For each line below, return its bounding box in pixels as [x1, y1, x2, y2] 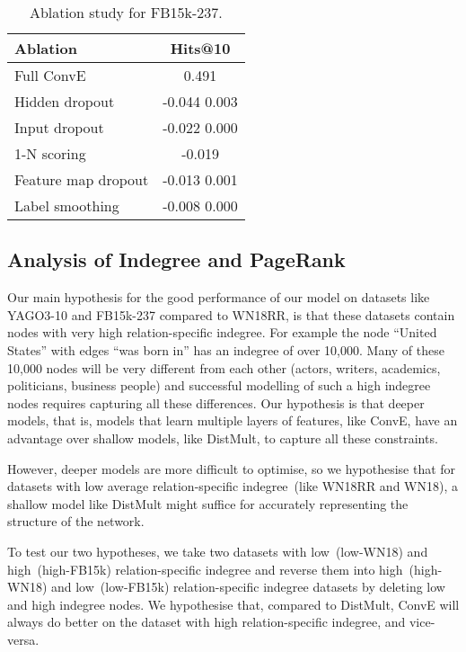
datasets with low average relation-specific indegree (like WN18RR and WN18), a [7, 477, 458, 496]
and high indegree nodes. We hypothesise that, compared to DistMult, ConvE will [7, 594, 460, 613]
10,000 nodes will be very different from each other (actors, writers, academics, [7, 358, 441, 377]
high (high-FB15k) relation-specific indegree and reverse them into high [7, 559, 403, 578]
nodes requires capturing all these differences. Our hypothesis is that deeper [7, 393, 425, 412]
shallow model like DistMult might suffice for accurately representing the [7, 494, 409, 513]
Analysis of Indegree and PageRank [7, 246, 346, 273]
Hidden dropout [14, 91, 115, 112]
